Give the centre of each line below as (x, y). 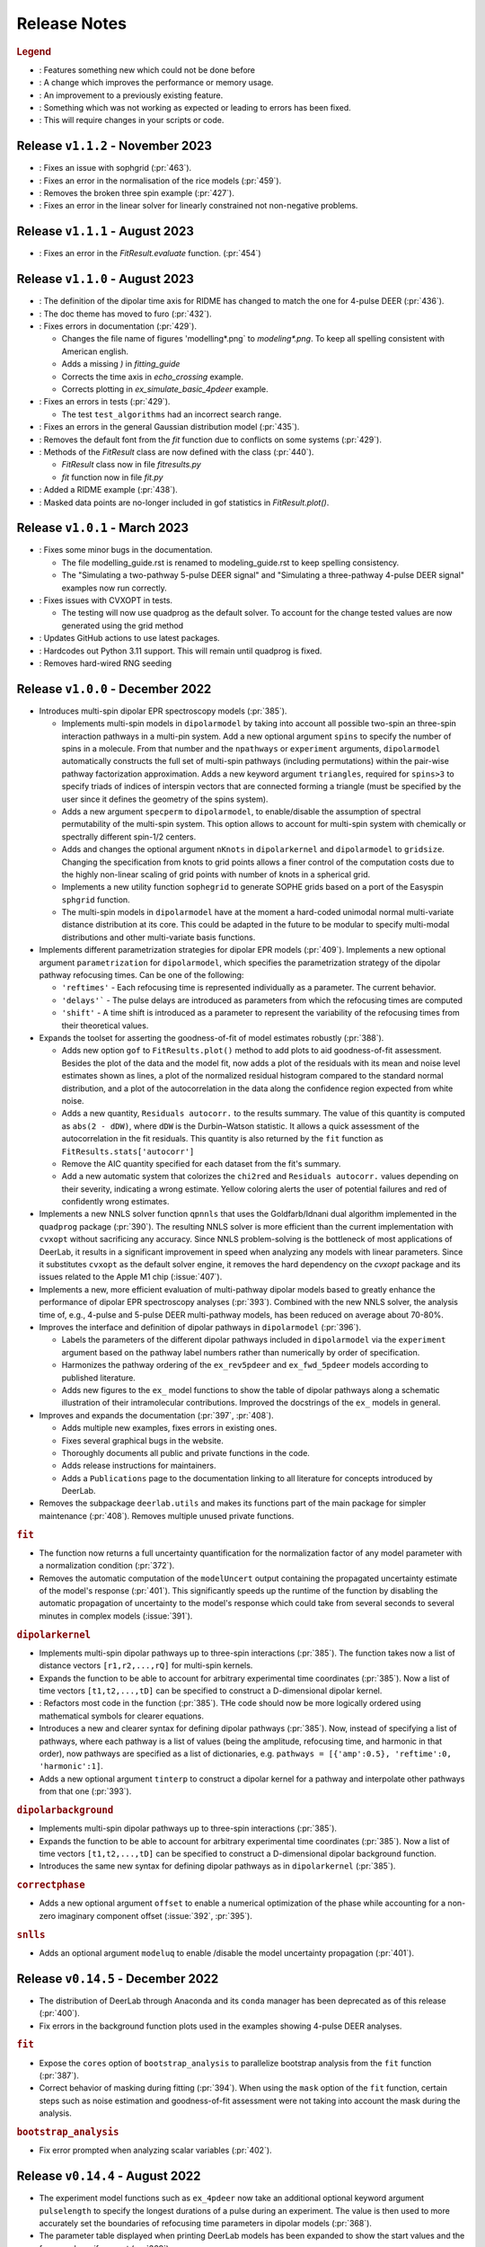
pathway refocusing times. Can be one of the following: (141, 975)
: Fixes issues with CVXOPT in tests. (106, 600)
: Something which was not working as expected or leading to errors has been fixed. (195, 107)
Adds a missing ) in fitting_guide (121, 364)
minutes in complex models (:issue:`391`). (116, 1616)
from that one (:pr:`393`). (85, 1791)
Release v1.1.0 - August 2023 (106, 279)
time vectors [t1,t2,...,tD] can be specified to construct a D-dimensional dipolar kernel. (211, 1691)
